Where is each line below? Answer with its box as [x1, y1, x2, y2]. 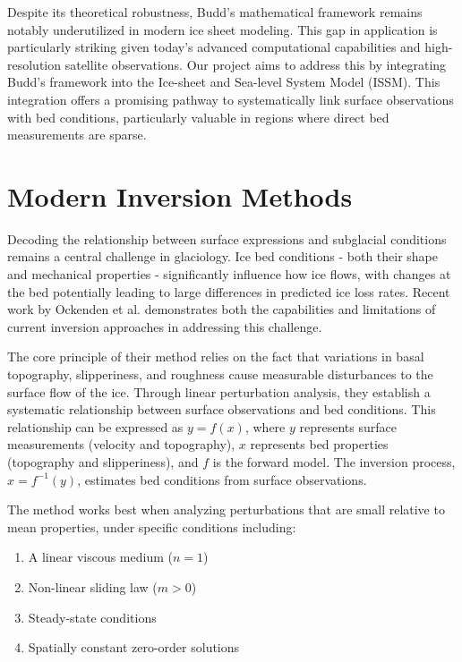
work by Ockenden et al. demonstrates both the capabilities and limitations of [7, 300, 436, 318]
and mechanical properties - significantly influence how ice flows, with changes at [7, 265, 451, 284]
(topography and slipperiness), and [7, 453, 199, 471]
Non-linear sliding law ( [28, 577, 158, 596]
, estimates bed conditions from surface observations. [77, 470, 367, 488]
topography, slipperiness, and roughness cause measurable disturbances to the [7, 365, 433, 384]
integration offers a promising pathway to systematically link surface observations [7, 89, 454, 108]
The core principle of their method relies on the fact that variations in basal [7, 347, 424, 366]
